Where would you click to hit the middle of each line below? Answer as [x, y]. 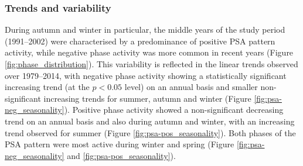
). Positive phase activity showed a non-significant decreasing [174, 110]
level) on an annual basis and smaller [191, 87]
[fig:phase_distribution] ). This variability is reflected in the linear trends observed [151, 64]
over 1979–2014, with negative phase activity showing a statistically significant [146, 75]
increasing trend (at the [47, 87]
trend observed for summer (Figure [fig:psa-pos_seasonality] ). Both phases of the [150, 132]
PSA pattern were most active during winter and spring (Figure [120, 144]
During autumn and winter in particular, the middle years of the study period [145, 30]
